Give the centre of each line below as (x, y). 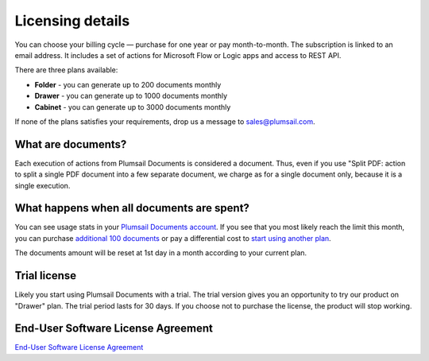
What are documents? (71, 144)
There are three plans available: (66, 70)
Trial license (46, 276)
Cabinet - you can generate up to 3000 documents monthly (133, 107)
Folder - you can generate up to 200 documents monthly (128, 84)
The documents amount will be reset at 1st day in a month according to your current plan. (161, 253)
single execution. (43, 185)
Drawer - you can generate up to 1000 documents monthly (131, 96)
